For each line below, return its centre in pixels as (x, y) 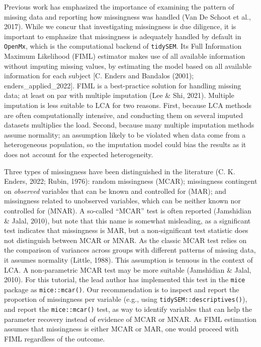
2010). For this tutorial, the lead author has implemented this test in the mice (125, 279)
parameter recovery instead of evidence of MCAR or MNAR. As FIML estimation (130, 319)
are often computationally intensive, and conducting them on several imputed (124, 115)
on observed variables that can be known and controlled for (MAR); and (115, 191)
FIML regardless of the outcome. (55, 338)
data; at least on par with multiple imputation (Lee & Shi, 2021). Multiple (119, 95)
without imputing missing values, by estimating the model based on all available (128, 66)
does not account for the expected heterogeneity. (79, 154)
